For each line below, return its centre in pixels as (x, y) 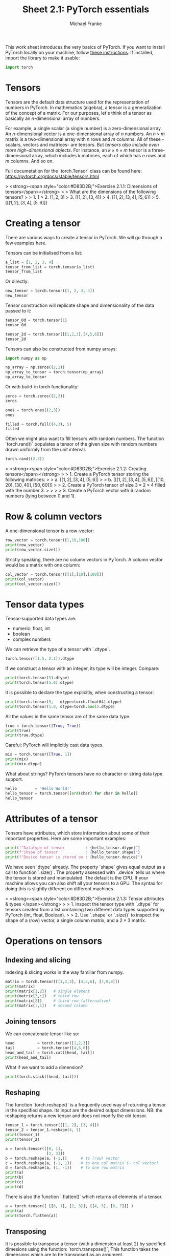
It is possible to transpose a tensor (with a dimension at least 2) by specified (86, 1244)
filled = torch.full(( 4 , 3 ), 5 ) (39, 424)
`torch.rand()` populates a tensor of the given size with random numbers (81, 444)
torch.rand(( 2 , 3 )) (25, 459)
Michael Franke (86, 24)
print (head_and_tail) (28, 1057)
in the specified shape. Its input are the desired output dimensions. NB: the (84, 1111)
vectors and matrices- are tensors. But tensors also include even (91, 144)
